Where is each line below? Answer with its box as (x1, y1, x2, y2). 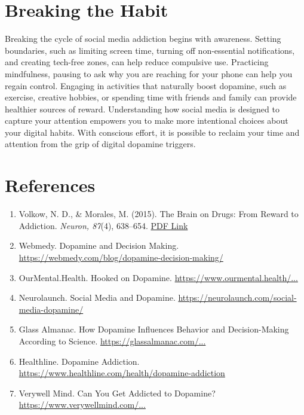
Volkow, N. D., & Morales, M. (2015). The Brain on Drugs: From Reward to (19, 208, 299, 220)
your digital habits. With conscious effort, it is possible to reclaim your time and (5, 126, 300, 138)
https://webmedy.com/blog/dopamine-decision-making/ (19, 251, 223, 263)
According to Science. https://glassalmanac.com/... (19, 334, 206, 347)
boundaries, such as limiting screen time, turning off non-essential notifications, (5, 44, 295, 56)
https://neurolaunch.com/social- (178, 291, 297, 304)
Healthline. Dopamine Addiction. (19, 355, 140, 367)
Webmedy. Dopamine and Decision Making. (19, 239, 179, 252)
